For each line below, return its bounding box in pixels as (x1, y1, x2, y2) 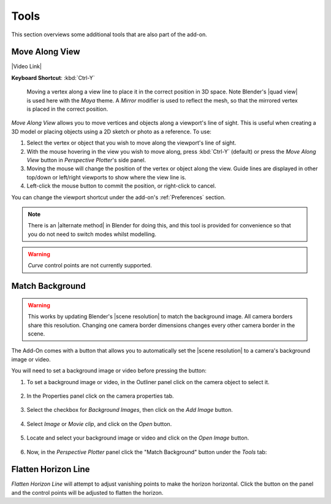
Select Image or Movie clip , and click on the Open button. (26, 420, 172, 427)
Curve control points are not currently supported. (28, 262, 153, 269)
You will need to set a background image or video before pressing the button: (11, 367, 207, 374)
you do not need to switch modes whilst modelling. (28, 230, 156, 238)
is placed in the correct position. (26, 105, 108, 113)
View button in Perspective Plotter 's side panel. (26, 156, 146, 163)
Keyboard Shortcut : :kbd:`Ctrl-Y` (11, 74, 95, 81)
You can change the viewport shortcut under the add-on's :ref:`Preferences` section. (11, 194, 226, 201)
